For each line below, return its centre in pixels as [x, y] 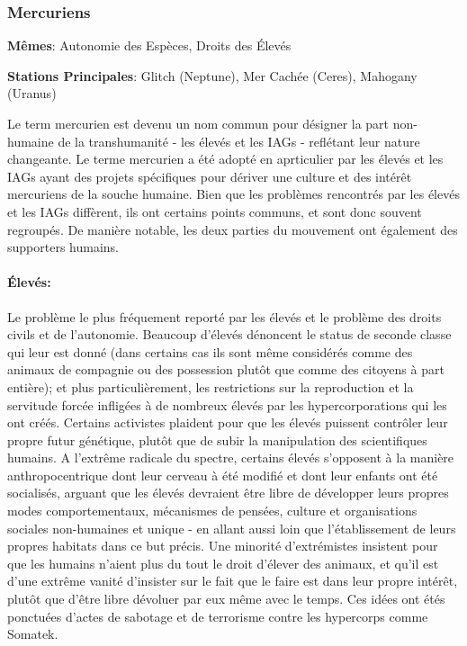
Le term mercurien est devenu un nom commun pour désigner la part [198, 123]
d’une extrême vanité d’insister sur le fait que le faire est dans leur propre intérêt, [233, 581]
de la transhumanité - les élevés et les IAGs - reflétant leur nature [239, 141]
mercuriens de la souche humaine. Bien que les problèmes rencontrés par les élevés [233, 194]
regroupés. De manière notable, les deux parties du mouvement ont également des [233, 229]
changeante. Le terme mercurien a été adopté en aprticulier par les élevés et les [225, 159]
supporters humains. [63, 247]
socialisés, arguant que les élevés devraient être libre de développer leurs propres [228, 493]
